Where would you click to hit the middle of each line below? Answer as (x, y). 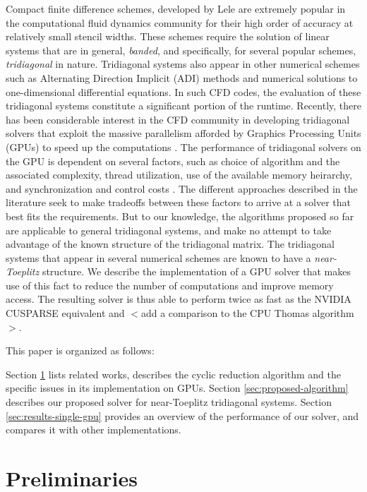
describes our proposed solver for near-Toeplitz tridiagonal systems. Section (169, 402)
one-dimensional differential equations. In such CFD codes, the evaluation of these (183, 91)
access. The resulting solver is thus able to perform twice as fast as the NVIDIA (179, 299)
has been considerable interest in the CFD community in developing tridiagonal (178, 119)
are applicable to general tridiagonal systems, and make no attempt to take (169, 230)
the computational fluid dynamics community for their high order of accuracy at (180, 22)
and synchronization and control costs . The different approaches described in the (182, 188)
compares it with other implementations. (94, 430)
